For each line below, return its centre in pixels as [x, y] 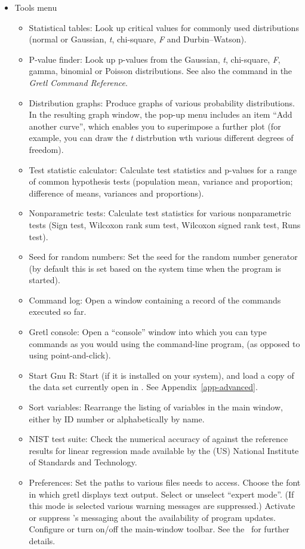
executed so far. [58, 312]
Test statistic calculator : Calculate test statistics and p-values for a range [163, 169]
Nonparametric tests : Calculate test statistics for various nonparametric [160, 213]
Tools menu [36, 7]
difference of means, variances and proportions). [116, 193]
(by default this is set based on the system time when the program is [155, 268]
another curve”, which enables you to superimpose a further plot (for [155, 126]
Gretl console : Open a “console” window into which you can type [148, 332]
